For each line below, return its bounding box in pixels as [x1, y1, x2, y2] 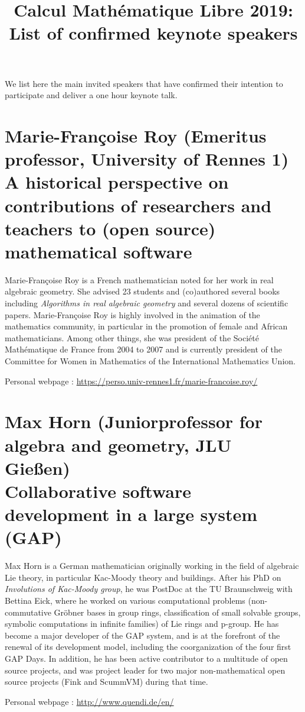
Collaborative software [5, 478, 192, 503]
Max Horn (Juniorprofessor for [5, 409, 263, 433]
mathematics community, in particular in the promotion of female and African [5, 320, 288, 332]
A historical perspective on [5, 170, 229, 194]
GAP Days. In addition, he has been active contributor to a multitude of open [5, 652, 288, 664]
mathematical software [5, 239, 192, 263]
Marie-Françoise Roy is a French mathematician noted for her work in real [5, 273, 274, 286]
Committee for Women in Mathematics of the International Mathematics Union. [5, 354, 296, 367]
